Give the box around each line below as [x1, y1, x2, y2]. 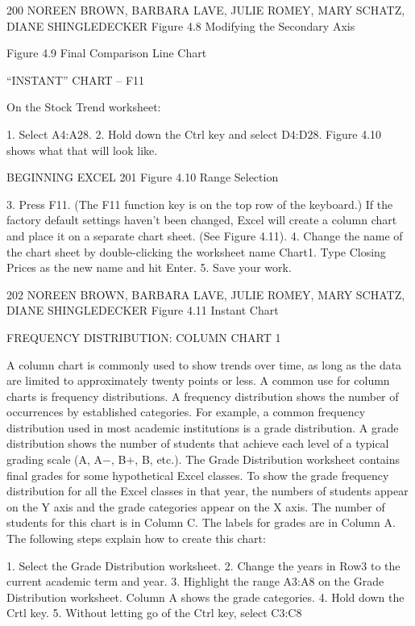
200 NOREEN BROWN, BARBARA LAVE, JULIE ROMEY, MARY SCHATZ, [6, 2, 405, 18]
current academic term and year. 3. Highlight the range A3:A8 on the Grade [6, 573, 384, 590]
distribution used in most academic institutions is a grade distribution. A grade [6, 419, 399, 436]
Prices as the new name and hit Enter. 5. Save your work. [6, 259, 292, 276]
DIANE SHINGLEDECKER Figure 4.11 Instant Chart [6, 302, 279, 319]
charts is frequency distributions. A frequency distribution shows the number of [6, 387, 399, 404]
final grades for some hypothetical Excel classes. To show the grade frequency [6, 466, 389, 483]
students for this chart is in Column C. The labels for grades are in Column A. [6, 514, 396, 531]
